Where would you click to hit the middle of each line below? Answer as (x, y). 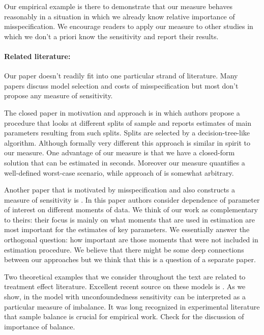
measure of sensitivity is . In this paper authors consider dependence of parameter (132, 199)
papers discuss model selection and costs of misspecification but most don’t (121, 85)
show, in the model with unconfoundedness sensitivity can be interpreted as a (125, 297)
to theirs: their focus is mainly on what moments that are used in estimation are (129, 219)
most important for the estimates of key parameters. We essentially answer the (127, 229)
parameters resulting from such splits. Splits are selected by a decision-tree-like (127, 133)
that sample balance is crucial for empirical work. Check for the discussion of (124, 316)
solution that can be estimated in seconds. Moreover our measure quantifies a (125, 162)
